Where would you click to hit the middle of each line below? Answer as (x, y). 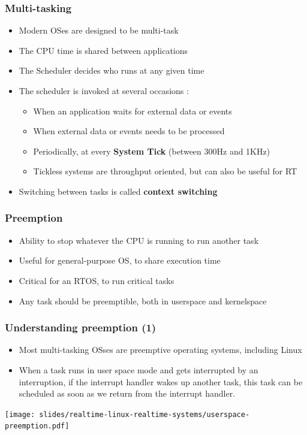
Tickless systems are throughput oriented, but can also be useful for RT (165, 171)
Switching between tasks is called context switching (118, 191)
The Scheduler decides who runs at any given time (112, 70)
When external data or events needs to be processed (129, 131)
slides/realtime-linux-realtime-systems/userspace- (145, 414)
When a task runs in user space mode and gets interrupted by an (139, 369)
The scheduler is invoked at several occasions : (104, 90)
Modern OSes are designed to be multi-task (99, 30)
